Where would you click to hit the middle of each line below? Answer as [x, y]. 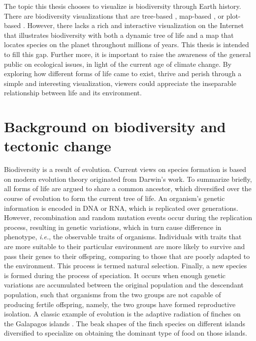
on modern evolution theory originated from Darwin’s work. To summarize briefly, [128, 179]
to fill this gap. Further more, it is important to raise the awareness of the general [128, 54]
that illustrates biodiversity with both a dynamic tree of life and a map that [119, 35]
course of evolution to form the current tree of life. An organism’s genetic [114, 198]
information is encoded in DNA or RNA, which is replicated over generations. [121, 208]
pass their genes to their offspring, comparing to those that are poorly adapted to [127, 256]
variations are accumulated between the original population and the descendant [124, 285]
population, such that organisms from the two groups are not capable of [112, 294]
